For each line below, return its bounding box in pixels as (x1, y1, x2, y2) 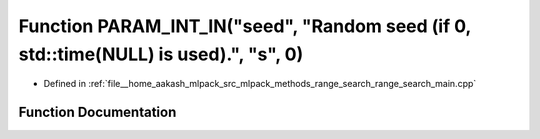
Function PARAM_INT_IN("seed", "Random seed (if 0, (18, 15, 472, 37)
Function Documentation (18, 104, 177, 121)
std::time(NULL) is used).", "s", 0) (18, 43, 304, 65)
